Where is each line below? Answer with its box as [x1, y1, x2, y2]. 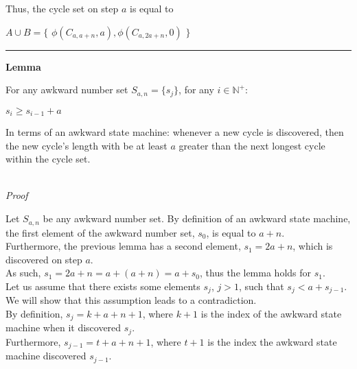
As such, [5, 265, 41, 280]
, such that [238, 278, 284, 293]
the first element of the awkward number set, [5, 225, 195, 239]
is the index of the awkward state [200, 306, 342, 320]
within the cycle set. [5, 152, 91, 166]
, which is [292, 239, 333, 253]
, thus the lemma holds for [200, 265, 312, 280]
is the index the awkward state [207, 334, 337, 348]
